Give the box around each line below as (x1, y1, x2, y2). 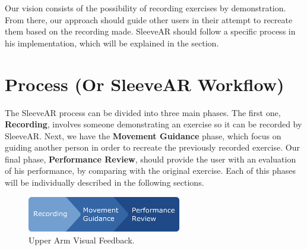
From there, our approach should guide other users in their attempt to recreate (5, 13, 293, 26)
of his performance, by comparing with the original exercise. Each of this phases (5, 164, 296, 177)
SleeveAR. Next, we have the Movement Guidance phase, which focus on (5, 129, 281, 142)
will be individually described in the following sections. (5, 176, 204, 189)
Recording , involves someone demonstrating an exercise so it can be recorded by (5, 118, 302, 130)
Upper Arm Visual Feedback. (29, 233, 135, 246)
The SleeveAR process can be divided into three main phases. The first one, (5, 106, 281, 118)
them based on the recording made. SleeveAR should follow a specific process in (5, 25, 296, 37)
